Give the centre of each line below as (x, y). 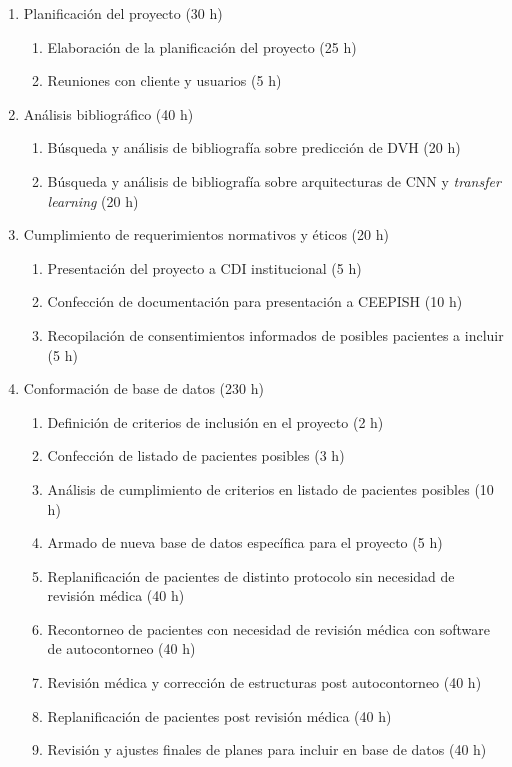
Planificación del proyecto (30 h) (123, 13)
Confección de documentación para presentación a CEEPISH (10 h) (255, 301)
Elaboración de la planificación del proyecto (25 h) (202, 46)
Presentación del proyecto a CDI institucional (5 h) (204, 267)
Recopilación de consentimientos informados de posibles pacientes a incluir (275, 334)
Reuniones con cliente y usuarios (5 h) (164, 80)
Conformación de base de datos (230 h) (143, 388)
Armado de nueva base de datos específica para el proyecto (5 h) (245, 542)
